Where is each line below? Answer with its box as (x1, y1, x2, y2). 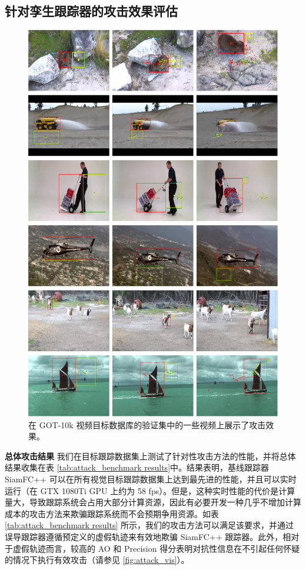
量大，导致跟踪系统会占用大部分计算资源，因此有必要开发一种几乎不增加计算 (5, 496, 301, 508)
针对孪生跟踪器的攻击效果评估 (5, 2, 178, 20)
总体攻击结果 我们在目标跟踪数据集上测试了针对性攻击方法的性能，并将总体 (5, 449, 296, 462)
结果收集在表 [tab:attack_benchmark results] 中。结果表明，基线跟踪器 (5, 461, 270, 474)
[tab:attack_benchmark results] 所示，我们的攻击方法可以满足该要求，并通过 (5, 519, 294, 531)
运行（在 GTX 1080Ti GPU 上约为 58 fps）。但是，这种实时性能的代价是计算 (5, 484, 295, 496)
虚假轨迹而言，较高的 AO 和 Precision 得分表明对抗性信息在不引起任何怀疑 (12, 542, 300, 554)
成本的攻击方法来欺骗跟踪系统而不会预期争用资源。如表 (5, 507, 219, 519)
